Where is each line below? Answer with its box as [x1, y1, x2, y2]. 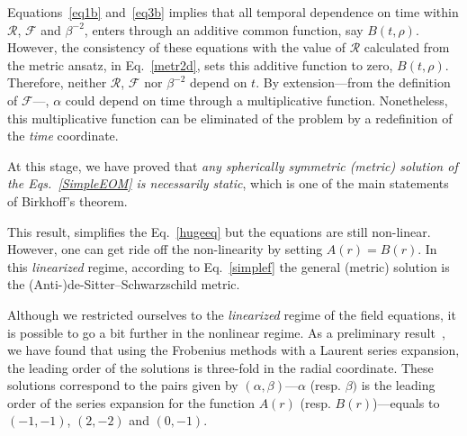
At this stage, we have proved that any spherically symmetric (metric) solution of [7, 156, 458, 175]
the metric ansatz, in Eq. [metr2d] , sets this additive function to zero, [7, 55, 393, 74]
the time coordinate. [7, 126, 119, 145]
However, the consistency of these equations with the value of [7, 38, 346, 57]
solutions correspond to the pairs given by [7, 376, 238, 395]
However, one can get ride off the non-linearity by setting [7, 240, 323, 259]
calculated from [364, 38, 450, 57]
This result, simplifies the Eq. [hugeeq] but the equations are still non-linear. [7, 222, 431, 241]
